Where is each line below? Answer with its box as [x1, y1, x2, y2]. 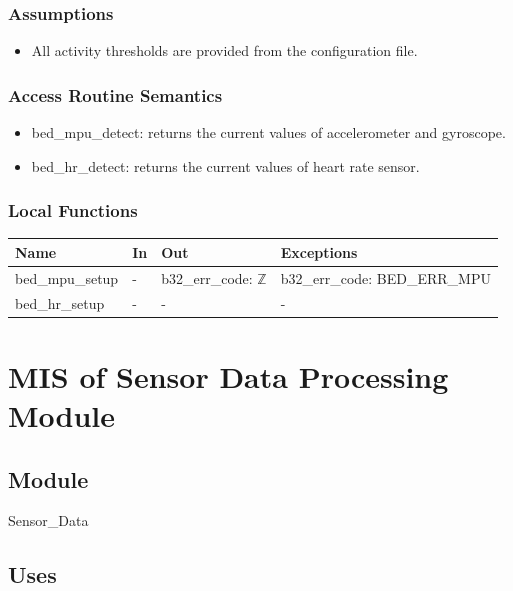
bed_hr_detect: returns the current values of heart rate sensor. [31, 155, 420, 176]
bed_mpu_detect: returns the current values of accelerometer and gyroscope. [31, 122, 506, 143]
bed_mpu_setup [15, 267, 119, 288]
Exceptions [280, 241, 358, 262]
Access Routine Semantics [8, 82, 223, 107]
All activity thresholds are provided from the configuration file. [31, 40, 418, 61]
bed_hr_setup [15, 292, 105, 313]
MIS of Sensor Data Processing [8, 355, 449, 396]
